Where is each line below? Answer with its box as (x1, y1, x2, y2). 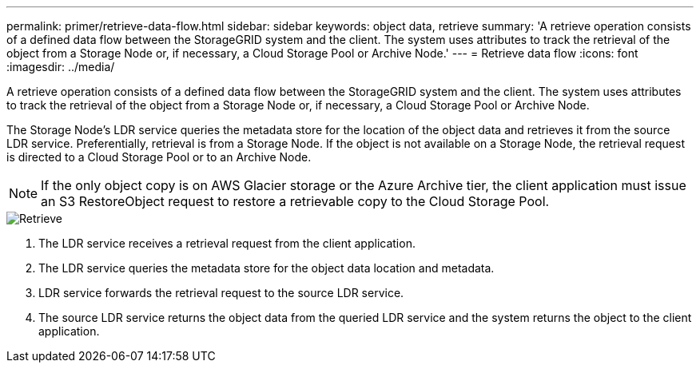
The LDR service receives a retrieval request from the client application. (38, 236, 416, 250)
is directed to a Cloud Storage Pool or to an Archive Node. (6, 150, 312, 164)
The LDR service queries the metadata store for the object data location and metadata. (38, 261, 495, 275)
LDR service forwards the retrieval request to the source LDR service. (38, 286, 404, 300)
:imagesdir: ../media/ (6, 60, 115, 73)
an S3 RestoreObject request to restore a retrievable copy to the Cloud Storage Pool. (41, 193, 550, 209)
